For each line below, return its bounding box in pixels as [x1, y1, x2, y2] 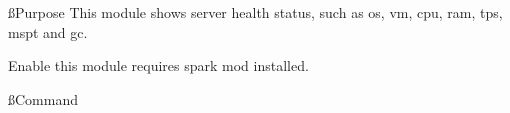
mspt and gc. [8, 21, 88, 42]
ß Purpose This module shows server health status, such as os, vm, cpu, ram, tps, [8, 2, 503, 22]
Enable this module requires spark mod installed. [8, 55, 309, 76]
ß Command [8, 88, 78, 109]
